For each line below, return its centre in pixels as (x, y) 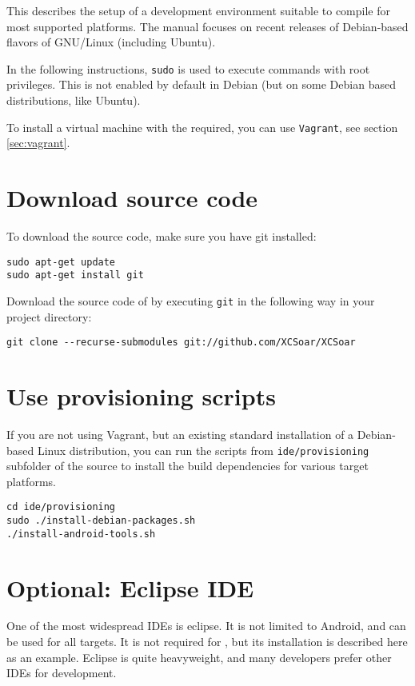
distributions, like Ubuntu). (74, 100)
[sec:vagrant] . (38, 143)
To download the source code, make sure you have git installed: (162, 236)
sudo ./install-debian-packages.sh (101, 521)
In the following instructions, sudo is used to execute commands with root (188, 68)
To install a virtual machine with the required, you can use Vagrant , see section (202, 127)
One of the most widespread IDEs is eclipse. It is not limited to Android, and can (206, 626)
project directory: (49, 316)
